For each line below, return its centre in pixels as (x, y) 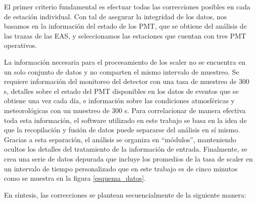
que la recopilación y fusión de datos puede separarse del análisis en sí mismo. (122, 130)
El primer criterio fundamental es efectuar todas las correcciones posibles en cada (127, 6)
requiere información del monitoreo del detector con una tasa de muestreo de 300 (127, 81)
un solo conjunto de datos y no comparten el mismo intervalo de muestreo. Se (122, 71)
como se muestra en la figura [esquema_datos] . (75, 178)
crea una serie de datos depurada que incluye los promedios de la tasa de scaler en (128, 158)
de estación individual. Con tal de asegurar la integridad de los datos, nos (115, 16)
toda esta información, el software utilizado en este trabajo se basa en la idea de (125, 120)
